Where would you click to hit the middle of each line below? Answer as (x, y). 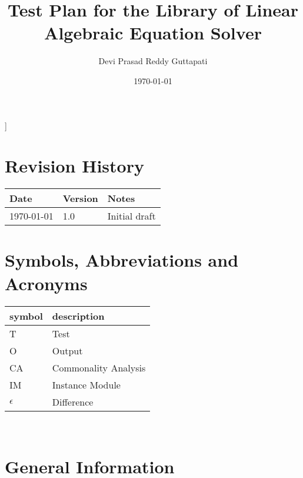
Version (80, 198)
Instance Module (86, 384)
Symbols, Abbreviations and (122, 260)
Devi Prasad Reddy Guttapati (153, 61)
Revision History (74, 166)
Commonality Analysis (99, 367)
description (78, 316)
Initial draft (131, 216)
